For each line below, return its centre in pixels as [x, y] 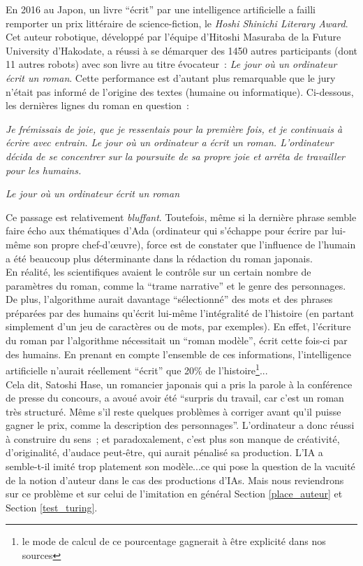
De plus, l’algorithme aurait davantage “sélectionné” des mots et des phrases [169, 299]
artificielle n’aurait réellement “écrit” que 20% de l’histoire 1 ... [137, 369]
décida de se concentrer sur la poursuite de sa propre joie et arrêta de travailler [175, 156]
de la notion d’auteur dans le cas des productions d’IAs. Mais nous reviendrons [175, 480]
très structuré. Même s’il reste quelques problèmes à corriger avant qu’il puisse [173, 411]
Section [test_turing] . [52, 507]
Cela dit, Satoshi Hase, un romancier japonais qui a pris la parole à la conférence [179, 384]
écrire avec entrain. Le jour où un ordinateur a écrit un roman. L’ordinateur [170, 142]
